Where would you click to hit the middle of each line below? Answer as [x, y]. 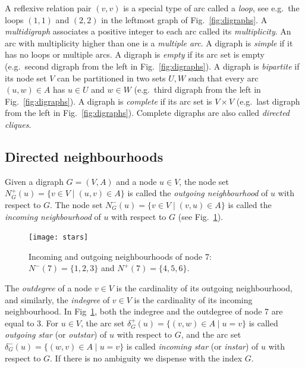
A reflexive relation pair [48, 8]
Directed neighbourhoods [84, 156]
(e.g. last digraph [268, 101]
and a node [136, 181]
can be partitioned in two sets [111, 78]
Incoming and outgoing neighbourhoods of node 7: [120, 256]
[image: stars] [59, 238]
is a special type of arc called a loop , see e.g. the [211, 8]
